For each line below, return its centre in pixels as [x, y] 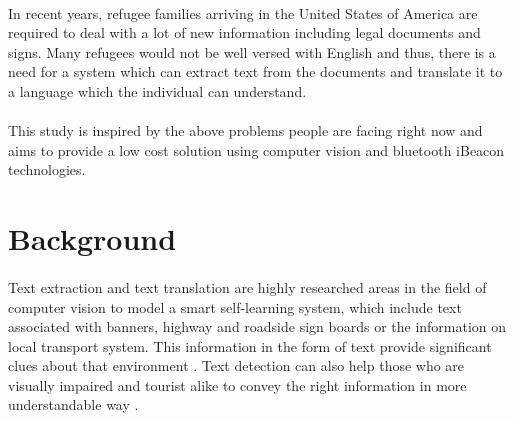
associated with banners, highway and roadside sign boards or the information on [257, 326]
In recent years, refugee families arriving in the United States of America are [243, 12]
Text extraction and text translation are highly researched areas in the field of [247, 286]
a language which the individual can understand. [157, 90]
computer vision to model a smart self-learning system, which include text [235, 306]
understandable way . [73, 404]
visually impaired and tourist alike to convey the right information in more [237, 384]
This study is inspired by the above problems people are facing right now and [245, 130]
